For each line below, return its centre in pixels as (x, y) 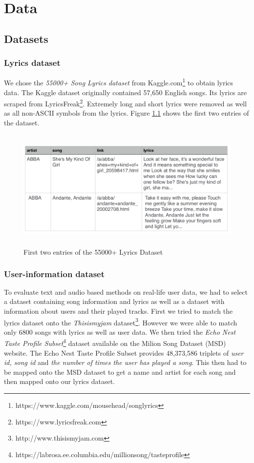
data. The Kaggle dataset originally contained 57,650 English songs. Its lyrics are (125, 92)
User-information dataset (54, 273)
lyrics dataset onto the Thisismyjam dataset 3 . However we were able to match (121, 322)
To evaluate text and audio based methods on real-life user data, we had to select (126, 292)
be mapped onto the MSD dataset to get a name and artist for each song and (120, 372)
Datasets (26, 38)
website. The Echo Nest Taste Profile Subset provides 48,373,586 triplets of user (124, 352)
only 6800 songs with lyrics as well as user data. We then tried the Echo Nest (120, 332)
